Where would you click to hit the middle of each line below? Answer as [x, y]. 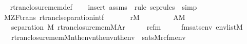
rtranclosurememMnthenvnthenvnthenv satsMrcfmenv [98, 37]
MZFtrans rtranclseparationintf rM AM [94, 17]
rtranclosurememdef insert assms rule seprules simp [103, 7]
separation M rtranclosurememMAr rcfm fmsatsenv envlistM [127, 27]
